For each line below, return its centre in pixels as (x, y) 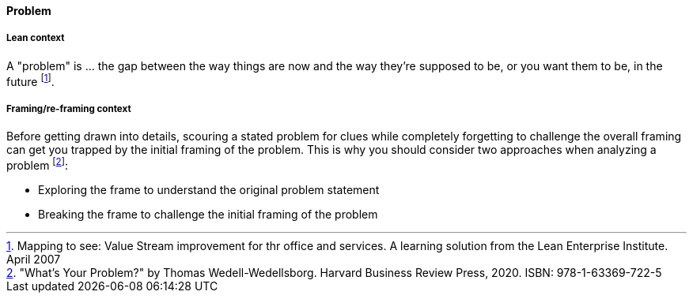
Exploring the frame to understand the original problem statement (209, 189)
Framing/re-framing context (69, 108)
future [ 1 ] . (30, 80)
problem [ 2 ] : (38, 164)
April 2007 (34, 259)
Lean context (36, 38)
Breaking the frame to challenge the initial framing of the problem (208, 214)
